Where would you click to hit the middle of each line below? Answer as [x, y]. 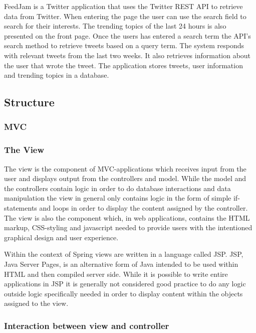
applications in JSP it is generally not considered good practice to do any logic [125, 284]
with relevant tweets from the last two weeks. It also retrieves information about [127, 55]
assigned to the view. [36, 303]
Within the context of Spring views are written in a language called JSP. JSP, [124, 254]
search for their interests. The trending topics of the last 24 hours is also [115, 26]
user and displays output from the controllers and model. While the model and [125, 178]
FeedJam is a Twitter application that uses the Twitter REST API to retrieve [123, 6]
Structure [29, 102]
